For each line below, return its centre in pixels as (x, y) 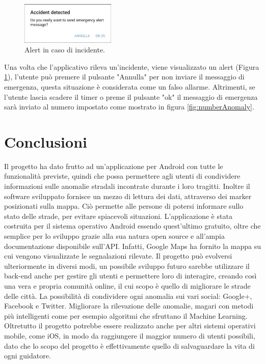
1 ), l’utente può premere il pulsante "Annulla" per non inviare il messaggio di (124, 77)
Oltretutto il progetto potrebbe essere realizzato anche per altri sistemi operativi (130, 326)
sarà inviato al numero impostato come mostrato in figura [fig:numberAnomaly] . (129, 107)
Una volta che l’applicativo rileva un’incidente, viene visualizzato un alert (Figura (132, 66)
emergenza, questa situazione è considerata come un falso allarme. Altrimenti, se (130, 86)
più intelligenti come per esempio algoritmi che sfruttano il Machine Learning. (126, 315)
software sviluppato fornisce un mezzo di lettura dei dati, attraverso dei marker (128, 196)
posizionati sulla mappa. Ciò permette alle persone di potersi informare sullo (124, 206)
